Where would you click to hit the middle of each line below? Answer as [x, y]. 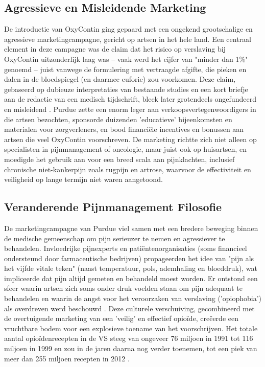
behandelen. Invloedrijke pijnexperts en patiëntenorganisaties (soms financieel [126, 248]
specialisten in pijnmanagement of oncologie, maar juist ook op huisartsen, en [125, 149]
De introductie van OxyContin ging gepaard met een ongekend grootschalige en [128, 29]
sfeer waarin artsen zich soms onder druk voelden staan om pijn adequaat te [123, 288]
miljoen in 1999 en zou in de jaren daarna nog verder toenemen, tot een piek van [131, 348]
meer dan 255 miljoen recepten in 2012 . [67, 358]
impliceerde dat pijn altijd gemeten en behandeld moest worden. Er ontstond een [131, 278]
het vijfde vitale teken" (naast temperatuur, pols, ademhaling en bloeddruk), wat [131, 268]
